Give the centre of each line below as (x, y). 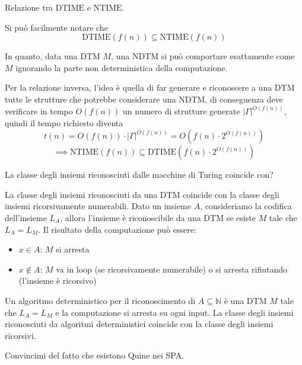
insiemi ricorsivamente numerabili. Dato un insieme (98, 206)
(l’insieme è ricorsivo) (58, 281)
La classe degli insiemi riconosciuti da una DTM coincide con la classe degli (142, 194)
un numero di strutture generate (182, 111)
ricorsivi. (20, 335)
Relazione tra (29, 7)
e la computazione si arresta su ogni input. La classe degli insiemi (174, 312)
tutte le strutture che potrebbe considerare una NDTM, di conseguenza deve (144, 99)
